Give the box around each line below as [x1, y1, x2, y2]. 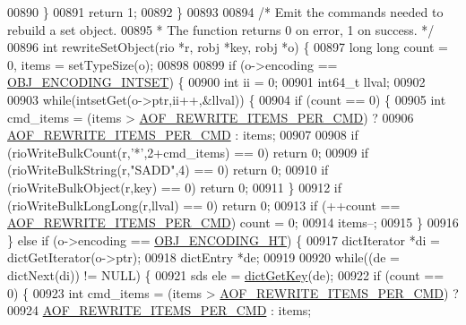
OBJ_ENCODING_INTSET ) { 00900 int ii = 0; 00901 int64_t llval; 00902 [7, 73, 426, 91]
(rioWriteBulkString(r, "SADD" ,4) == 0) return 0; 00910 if [7, 160, 329, 179]
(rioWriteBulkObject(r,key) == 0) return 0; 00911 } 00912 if [7, 177, 342, 196]
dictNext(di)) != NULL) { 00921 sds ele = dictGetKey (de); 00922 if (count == [7, 265, 444, 284]
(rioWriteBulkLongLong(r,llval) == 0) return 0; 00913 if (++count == [7, 195, 401, 214]
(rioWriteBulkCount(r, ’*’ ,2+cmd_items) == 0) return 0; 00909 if [7, 142, 369, 161]
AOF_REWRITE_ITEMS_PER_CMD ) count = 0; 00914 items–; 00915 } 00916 [7, 213, 459, 232]
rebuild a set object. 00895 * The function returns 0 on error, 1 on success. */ [7, 20, 435, 38]
